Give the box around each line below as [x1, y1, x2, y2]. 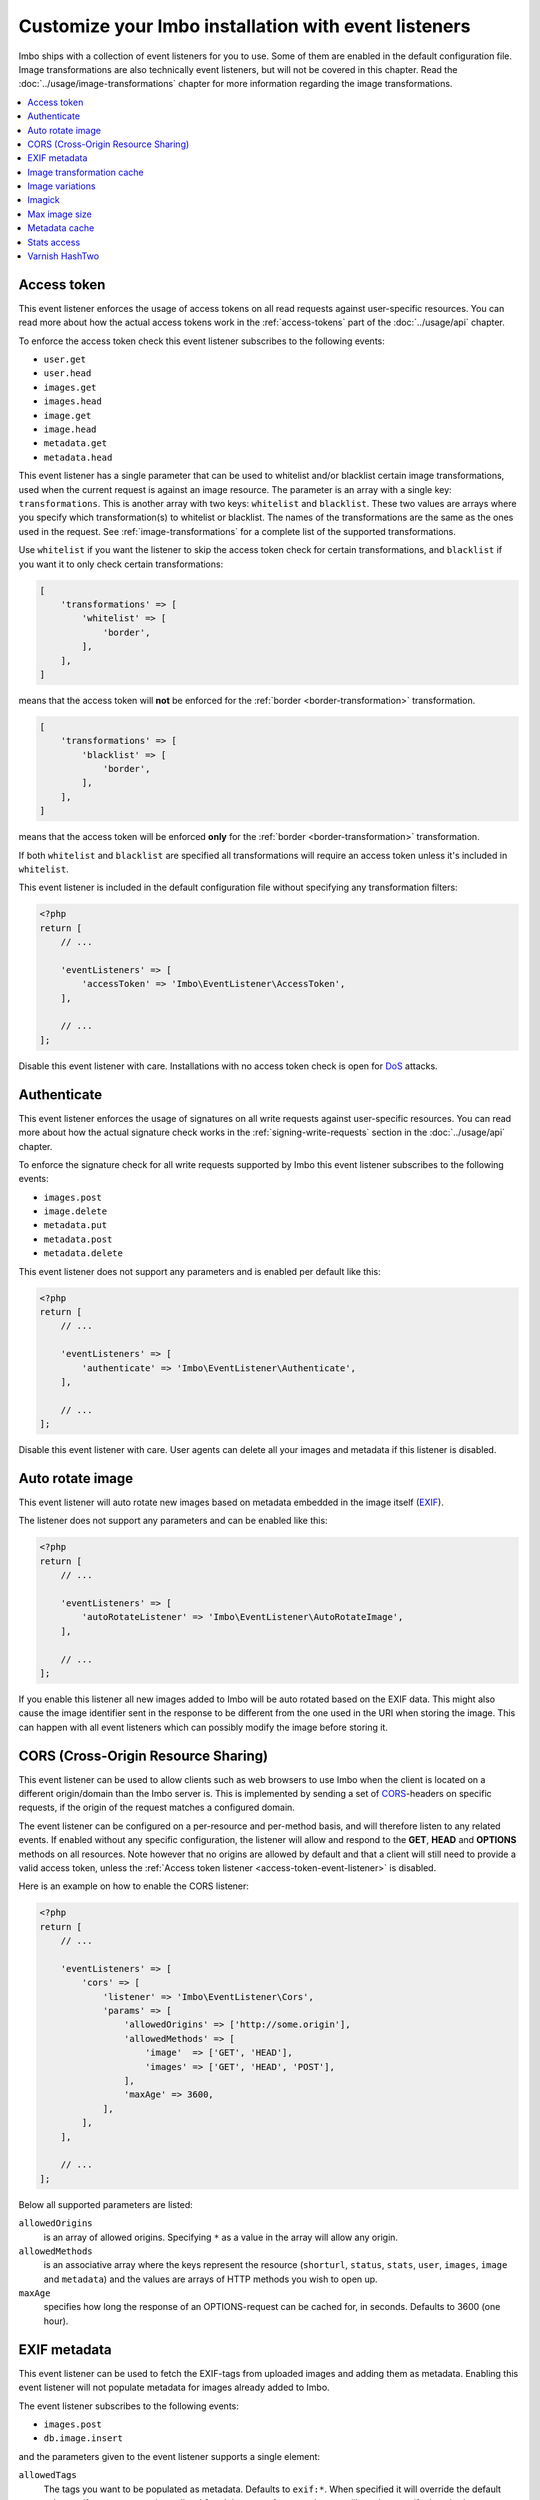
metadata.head [43, 451, 113, 463]
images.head [43, 396, 102, 407]
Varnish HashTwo [27, 250, 100, 262]
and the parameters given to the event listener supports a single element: [18, 2450, 320, 2462]
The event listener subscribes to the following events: [18, 2400, 240, 2412]
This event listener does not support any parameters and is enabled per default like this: [18, 1265, 381, 1277]
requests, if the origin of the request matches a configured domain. [18, 1801, 295, 1814]
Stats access [27, 236, 81, 248]
